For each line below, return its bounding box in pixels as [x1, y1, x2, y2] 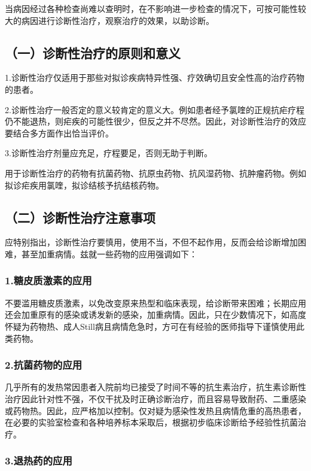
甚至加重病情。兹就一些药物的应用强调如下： [21, 247, 197, 260]
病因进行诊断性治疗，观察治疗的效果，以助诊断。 [21, 14, 214, 26]
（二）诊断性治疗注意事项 [5, 208, 155, 226]
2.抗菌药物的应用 [5, 357, 83, 372]
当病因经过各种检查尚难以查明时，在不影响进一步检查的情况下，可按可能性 [5, 2, 298, 14]
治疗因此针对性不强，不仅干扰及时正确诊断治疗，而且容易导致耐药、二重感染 [5, 392, 306, 405]
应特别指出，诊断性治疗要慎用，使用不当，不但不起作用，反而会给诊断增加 [5, 236, 298, 248]
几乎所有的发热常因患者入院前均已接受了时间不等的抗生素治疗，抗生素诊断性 [5, 381, 306, 393]
